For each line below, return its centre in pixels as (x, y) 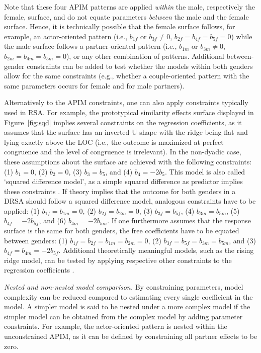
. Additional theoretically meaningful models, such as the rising (156, 250)
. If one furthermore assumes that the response (179, 220)
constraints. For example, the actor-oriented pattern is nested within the (116, 326)
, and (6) (53, 220)
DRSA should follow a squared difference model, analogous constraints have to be (130, 201)
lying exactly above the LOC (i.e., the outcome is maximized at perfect (114, 142)
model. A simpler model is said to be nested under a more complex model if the (127, 306)
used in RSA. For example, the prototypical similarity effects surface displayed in (129, 112)
